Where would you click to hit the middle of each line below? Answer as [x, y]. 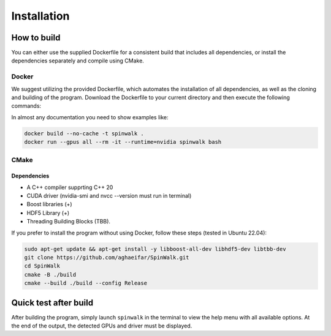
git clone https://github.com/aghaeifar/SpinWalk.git [107, 258]
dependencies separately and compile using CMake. [78, 61]
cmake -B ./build [50, 274]
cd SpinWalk [42, 266]
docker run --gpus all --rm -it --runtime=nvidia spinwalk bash [123, 142]
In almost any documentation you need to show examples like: [90, 117]
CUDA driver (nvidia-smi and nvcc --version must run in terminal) [109, 196]
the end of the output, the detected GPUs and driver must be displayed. [102, 326]
